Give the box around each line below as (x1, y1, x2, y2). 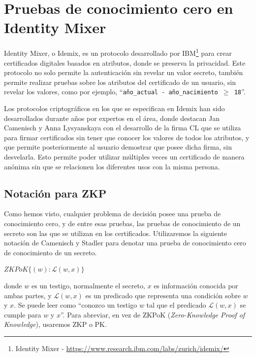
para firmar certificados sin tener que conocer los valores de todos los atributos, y (4, 132, 250, 142)
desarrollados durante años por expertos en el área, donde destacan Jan (4, 113, 220, 123)
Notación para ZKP (4, 185, 107, 200)
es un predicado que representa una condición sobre (85, 290, 241, 300)
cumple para (4, 309, 41, 319)
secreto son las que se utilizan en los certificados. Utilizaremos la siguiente (4, 228, 227, 238)
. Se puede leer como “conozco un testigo (14, 300, 137, 310)
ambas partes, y (4, 290, 52, 300)
